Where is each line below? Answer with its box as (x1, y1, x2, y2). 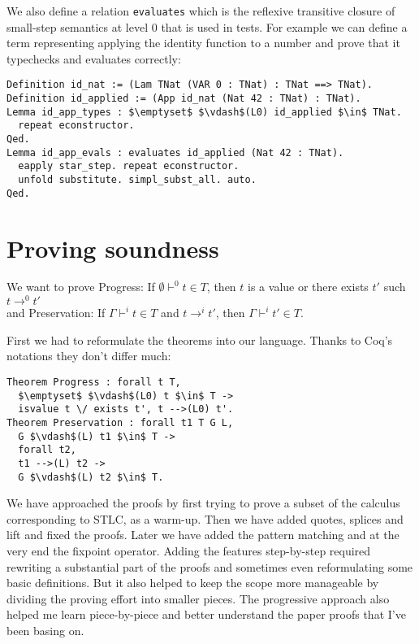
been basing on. (6, 621, 84, 638)
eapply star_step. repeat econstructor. (18, 160, 240, 172)
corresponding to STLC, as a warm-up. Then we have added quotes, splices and (6, 510, 404, 527)
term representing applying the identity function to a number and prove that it (6, 34, 400, 51)
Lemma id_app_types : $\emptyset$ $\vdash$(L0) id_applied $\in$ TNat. (6, 106, 402, 118)
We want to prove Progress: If (6, 278, 155, 295)
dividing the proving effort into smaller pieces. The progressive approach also (6, 590, 390, 607)
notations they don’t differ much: (6, 347, 171, 364)
